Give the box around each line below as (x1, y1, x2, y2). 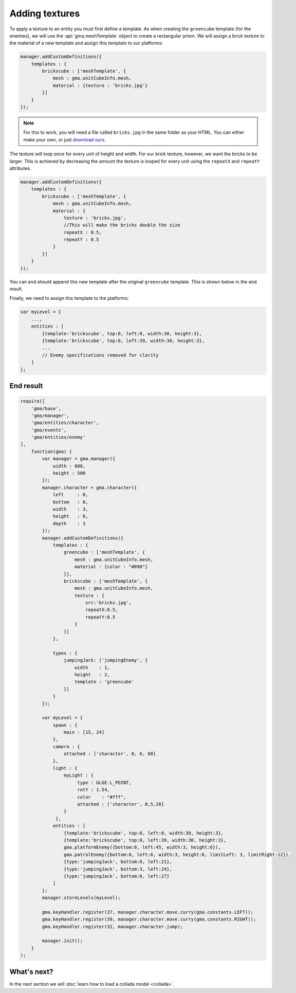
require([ (20, 399, 45, 404)
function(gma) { (31, 448, 72, 455)
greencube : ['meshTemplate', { (63, 549, 145, 555)
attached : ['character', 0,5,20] (77, 801, 164, 807)
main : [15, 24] (63, 729, 105, 735)
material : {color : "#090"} (75, 564, 148, 570)
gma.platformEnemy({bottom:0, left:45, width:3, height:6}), (63, 844, 221, 851)
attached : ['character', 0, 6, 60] (63, 751, 156, 757)
